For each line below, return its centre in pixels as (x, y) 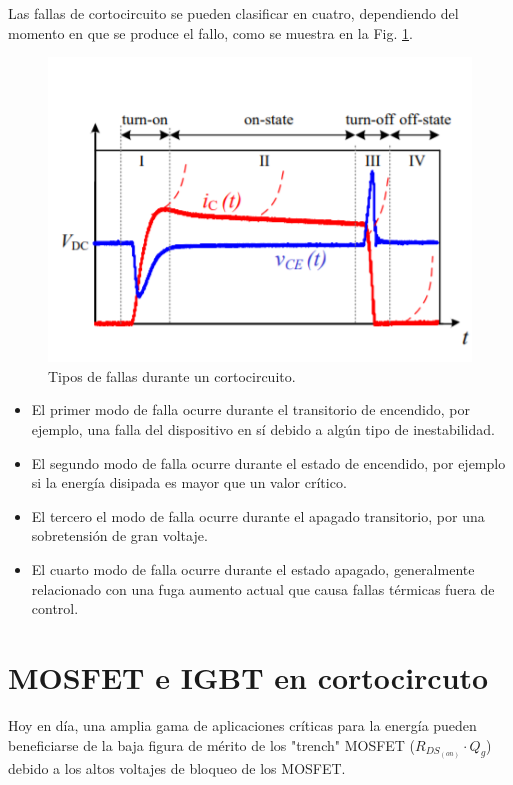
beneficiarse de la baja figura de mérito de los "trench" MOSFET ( (212, 744)
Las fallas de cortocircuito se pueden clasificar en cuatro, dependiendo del (233, 13)
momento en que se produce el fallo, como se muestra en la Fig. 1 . (210, 32)
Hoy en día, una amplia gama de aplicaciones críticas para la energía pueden (242, 724)
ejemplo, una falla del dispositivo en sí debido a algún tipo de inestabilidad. (263, 429)
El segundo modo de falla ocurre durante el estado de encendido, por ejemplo (268, 462)
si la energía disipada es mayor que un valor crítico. (189, 482)
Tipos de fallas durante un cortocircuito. (172, 375)
